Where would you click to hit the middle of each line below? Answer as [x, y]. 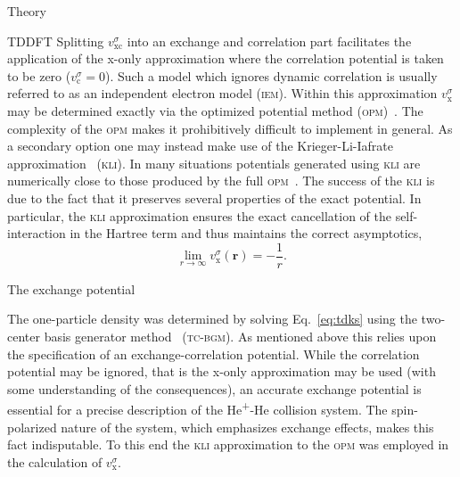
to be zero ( [39, 75]
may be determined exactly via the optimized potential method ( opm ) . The [215, 110]
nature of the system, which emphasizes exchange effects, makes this [247, 427]
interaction [37, 233]
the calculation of [55, 461]
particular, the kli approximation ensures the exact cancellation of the [199, 215]
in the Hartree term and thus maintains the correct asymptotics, [246, 233]
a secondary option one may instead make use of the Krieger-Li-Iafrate [200, 146]
